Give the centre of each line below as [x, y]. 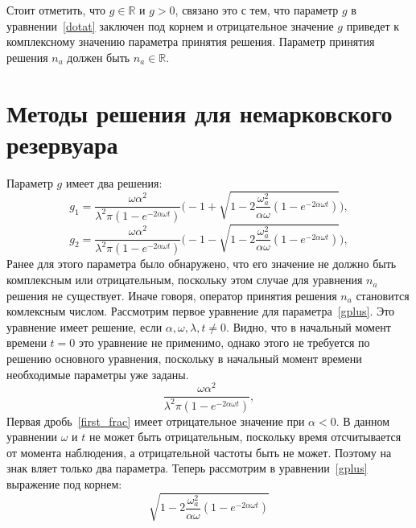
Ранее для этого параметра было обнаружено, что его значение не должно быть [202, 264]
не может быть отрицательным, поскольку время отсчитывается [245, 437]
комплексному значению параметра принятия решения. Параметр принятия [191, 41]
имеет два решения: [114, 182]
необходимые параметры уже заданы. [98, 374]
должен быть [99, 57]
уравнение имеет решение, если [84, 326]
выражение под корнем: [64, 484]
